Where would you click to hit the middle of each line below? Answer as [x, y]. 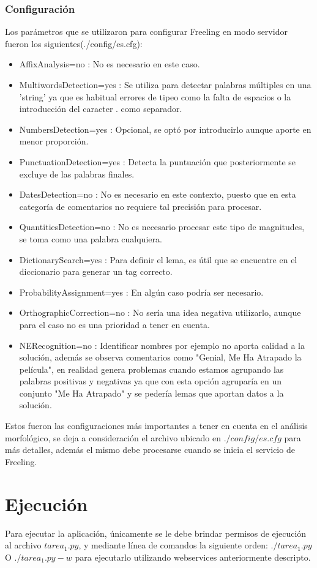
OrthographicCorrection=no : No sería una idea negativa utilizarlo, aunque [160, 312]
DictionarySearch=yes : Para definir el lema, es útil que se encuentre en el [158, 259]
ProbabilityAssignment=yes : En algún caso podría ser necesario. [141, 292]
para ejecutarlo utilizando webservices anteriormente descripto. [193, 557]
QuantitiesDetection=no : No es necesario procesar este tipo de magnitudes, [162, 227]
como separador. [151, 109]
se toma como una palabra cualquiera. [91, 238]
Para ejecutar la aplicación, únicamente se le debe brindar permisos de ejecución [156, 533]
